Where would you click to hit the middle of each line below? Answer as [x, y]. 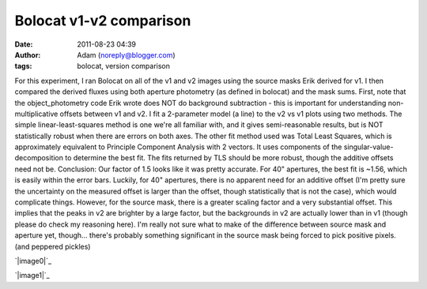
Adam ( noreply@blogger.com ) [126, 54]
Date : [24, 44]
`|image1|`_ [32, 276]
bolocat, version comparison [123, 66]
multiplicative [36, 114]
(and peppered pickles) [53, 246]
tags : [23, 66]
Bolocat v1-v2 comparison [103, 21]
